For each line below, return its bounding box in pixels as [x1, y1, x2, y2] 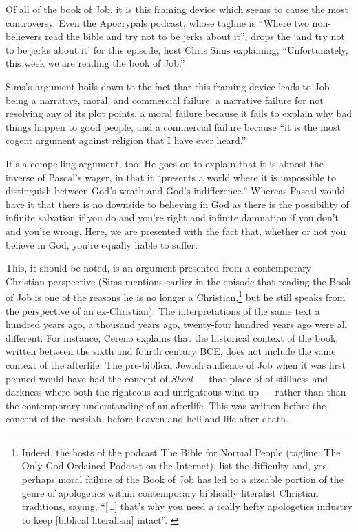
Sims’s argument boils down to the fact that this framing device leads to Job [6, 79, 330, 93]
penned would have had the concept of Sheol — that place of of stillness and [6, 371, 328, 385]
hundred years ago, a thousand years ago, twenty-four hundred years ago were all [6, 317, 348, 331]
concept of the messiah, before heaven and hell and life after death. [6, 411, 288, 426]
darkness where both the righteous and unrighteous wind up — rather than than [6, 385, 346, 399]
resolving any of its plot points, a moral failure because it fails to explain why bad [6, 106, 352, 121]
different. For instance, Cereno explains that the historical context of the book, [6, 330, 339, 345]
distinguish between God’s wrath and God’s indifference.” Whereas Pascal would [6, 183, 345, 198]
